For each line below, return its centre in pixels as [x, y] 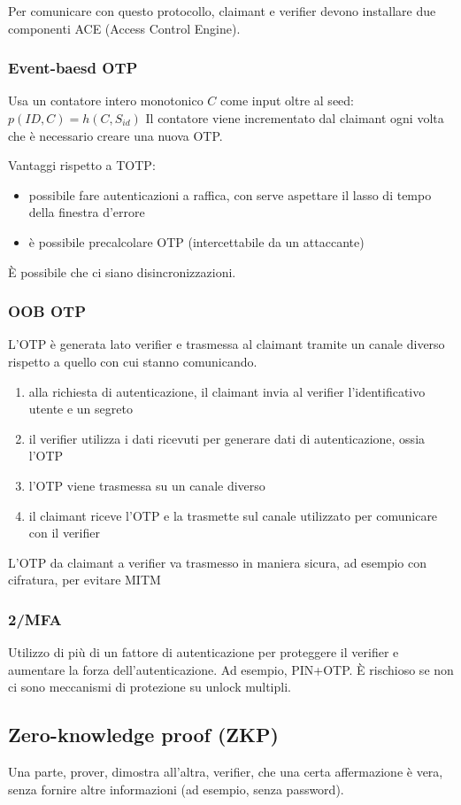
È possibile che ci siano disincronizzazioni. [122, 271]
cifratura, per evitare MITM [85, 580]
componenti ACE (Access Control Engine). [124, 28]
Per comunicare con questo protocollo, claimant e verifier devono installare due [222, 11]
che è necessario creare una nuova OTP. [115, 135]
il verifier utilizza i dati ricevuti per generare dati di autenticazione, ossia [227, 438]
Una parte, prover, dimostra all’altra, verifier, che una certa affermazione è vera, [226, 772]
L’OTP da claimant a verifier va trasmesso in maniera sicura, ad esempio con [218, 562]
